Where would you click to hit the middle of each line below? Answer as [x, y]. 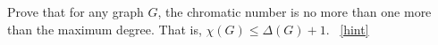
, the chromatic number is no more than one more [295, 11]
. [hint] [347, 29]
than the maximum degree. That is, [105, 29]
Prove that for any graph [76, 11]
